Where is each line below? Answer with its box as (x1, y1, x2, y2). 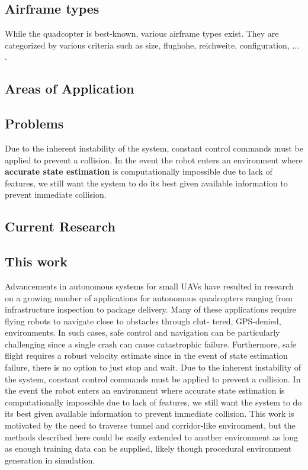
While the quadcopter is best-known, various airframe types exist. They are (5, 27, 279, 40)
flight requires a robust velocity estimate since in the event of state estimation (5, 349, 288, 362)
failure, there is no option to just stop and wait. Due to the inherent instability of (5, 361, 301, 374)
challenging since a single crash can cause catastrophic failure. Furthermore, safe (5, 337, 297, 350)
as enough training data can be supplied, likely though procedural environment (5, 442, 292, 455)
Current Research (5, 217, 115, 236)
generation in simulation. (5, 453, 95, 466)
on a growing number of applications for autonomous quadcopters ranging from (5, 291, 293, 304)
